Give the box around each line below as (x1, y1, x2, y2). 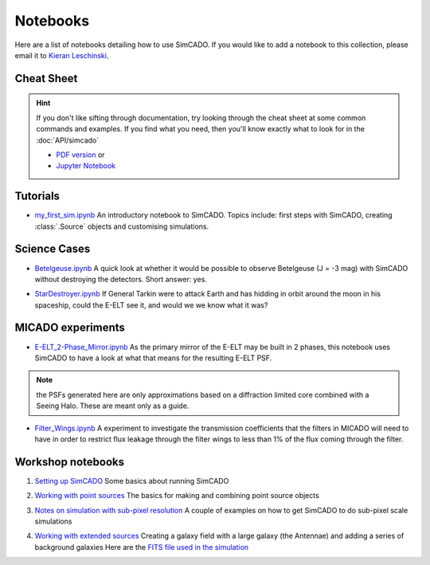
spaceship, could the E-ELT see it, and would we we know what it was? (34, 300, 268, 310)
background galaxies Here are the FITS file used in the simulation (34, 542, 249, 551)
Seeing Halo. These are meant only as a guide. (36, 401, 190, 410)
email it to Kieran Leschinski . (14, 50, 109, 60)
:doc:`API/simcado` (36, 135, 100, 145)
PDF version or (56, 150, 105, 159)
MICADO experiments (14, 321, 125, 335)
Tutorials (14, 190, 60, 203)
